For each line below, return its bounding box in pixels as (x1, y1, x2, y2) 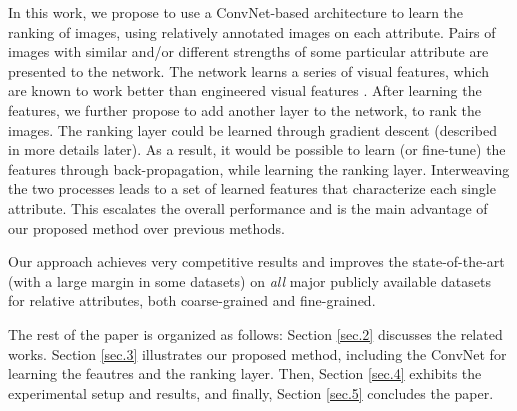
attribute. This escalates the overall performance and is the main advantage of (8, 197, 488, 218)
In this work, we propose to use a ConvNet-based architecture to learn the (8, 2, 464, 22)
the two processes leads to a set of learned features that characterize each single (8, 178, 496, 199)
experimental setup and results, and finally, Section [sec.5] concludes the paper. (8, 382, 494, 403)
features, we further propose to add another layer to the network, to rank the (8, 99, 481, 120)
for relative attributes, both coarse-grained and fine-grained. (8, 290, 376, 311)
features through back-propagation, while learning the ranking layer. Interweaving (8, 158, 510, 179)
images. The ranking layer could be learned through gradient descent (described (8, 119, 497, 140)
